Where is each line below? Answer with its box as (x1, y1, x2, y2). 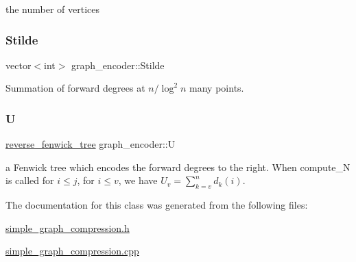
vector (5, 57, 32, 72)
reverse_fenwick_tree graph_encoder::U (5, 137, 176, 151)
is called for (5, 173, 54, 187)
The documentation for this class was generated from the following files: (5, 198, 308, 212)
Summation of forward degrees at (5, 81, 145, 95)
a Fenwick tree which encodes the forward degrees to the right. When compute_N (5, 159, 351, 174)
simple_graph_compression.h (5, 220, 130, 235)
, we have (118, 173, 158, 187)
